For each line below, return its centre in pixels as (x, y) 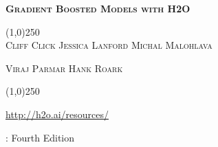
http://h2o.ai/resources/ (57, 114)
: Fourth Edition (40, 137)
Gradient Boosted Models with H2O (98, 8)
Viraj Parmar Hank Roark (64, 68)
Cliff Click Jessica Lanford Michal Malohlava (109, 45)
